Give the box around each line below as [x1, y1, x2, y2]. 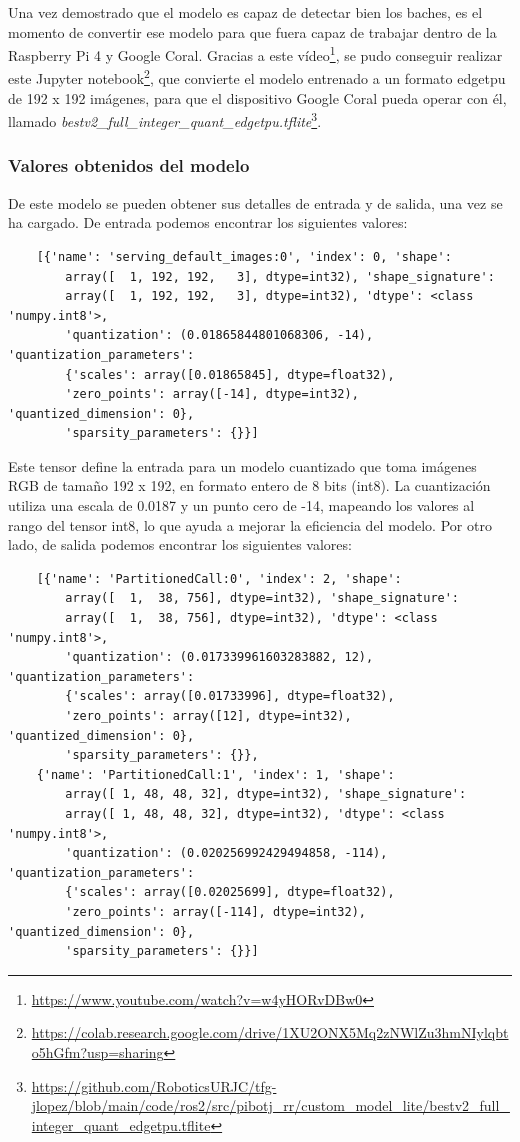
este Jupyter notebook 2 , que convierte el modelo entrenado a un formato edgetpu [8, 65, 506, 89]
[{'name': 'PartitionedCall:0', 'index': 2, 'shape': [36, 571, 402, 586]
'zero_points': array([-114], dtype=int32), [65, 904, 366, 919]
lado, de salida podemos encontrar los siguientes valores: [8, 534, 352, 555]
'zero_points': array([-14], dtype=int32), [65, 387, 359, 402]
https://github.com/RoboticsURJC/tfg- [31, 1075, 277, 1096]
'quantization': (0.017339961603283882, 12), [65, 650, 374, 665]
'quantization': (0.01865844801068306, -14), [65, 328, 374, 343]
